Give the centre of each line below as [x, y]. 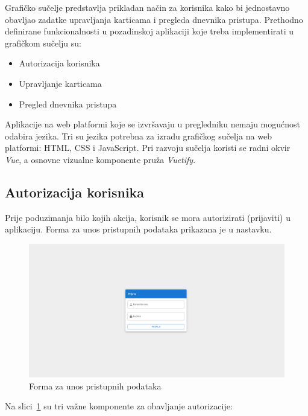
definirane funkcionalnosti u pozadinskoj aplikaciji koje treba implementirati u [149, 31]
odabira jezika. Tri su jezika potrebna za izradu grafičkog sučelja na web [138, 136]
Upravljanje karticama [60, 83]
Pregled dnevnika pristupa [68, 104]
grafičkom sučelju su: [43, 43]
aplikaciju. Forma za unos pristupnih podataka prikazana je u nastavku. [138, 229]
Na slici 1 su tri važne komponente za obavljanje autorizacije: [119, 406]
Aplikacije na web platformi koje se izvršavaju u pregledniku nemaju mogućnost [152, 124]
